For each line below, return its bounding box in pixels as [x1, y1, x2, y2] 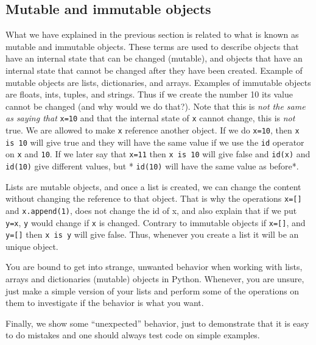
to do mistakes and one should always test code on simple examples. [5, 329, 260, 341]
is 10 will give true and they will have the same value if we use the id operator [5, 135, 304, 148]
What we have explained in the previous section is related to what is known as [5, 28, 299, 41]
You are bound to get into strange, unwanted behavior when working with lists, [5, 260, 303, 273]
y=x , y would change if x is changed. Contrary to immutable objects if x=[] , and [5, 216, 306, 229]
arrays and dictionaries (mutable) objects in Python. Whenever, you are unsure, [5, 272, 304, 285]
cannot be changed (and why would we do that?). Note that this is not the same [5, 99, 306, 112]
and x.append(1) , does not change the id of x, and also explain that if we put [5, 204, 297, 216]
